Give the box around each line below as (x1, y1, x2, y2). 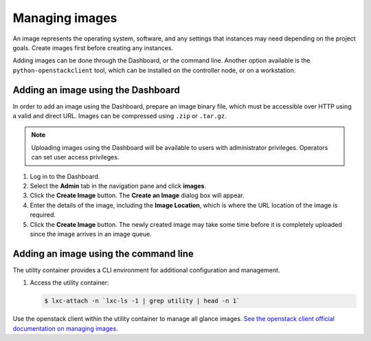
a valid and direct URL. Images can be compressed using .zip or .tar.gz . (12, 112, 227, 120)
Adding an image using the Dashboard (12, 84, 180, 96)
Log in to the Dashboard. (30, 172, 100, 180)
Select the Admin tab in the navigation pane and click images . (30, 181, 206, 190)
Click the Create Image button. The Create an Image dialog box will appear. (30, 191, 245, 199)
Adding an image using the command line (12, 247, 194, 259)
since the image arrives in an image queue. (30, 230, 152, 238)
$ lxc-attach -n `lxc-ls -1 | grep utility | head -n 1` (44, 297, 240, 305)
